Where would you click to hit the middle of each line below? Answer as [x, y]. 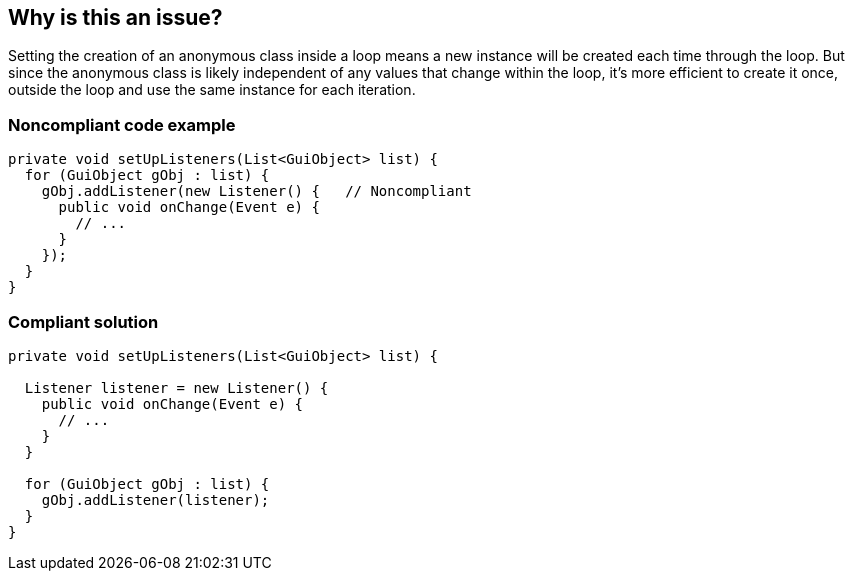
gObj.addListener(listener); [155, 499]
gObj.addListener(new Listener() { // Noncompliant [256, 191]
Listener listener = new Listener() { [176, 387]
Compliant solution [83, 321]
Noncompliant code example [122, 124]
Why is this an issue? [115, 17]
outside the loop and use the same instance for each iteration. [212, 90]
